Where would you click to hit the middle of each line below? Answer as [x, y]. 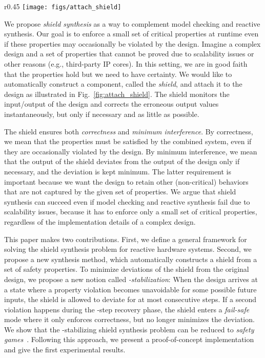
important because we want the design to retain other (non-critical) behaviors [126, 181]
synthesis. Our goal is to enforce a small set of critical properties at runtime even [131, 34]
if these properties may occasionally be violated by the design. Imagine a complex [132, 43]
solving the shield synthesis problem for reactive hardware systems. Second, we [128, 249]
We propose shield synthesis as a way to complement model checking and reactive [132, 23]
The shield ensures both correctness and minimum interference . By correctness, [129, 131]
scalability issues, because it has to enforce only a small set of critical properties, [131, 212]
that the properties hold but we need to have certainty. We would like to [118, 74]
